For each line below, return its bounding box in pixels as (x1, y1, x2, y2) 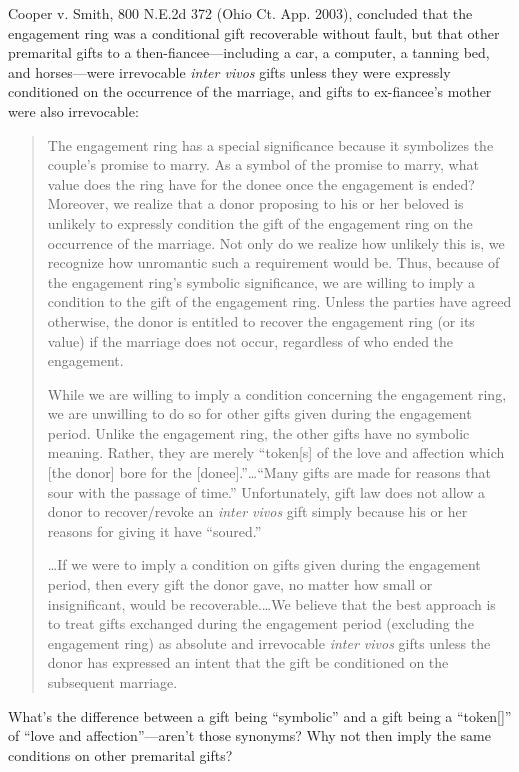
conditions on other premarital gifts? (8, 744, 233, 765)
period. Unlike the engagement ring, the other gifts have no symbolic (47, 422, 470, 443)
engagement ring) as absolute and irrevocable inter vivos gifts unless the (47, 632, 491, 653)
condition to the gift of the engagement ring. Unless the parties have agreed (47, 291, 512, 312)
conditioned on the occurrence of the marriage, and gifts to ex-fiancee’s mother (8, 81, 492, 102)
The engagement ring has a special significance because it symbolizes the (47, 134, 494, 155)
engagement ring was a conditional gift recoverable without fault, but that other (8, 22, 500, 43)
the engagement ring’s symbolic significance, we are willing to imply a (47, 271, 476, 292)
